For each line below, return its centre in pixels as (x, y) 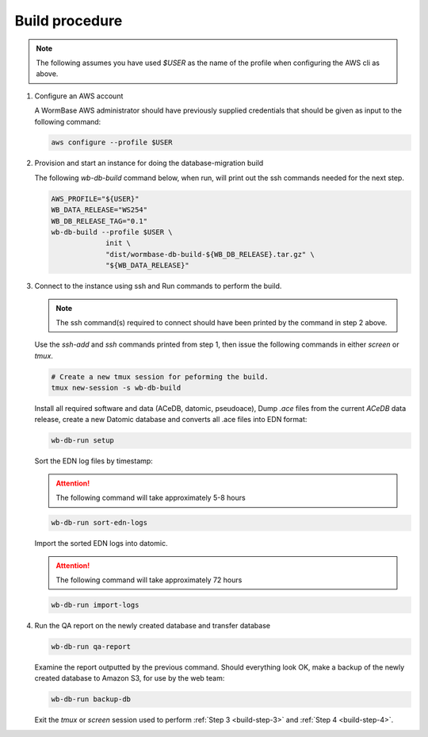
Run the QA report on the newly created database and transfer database (153, 625)
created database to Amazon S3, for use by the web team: (130, 678)
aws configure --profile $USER (112, 142)
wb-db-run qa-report (91, 646)
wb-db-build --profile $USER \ (112, 232)
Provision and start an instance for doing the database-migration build (149, 163)
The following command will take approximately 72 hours (149, 580)
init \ (118, 243)
